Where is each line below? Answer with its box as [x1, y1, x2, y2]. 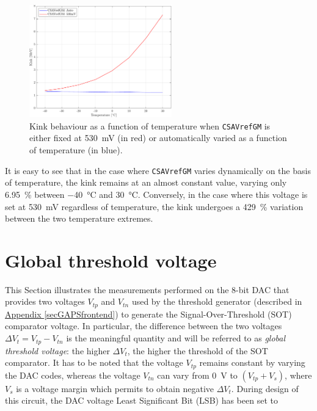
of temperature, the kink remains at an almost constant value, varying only [5, 176, 287, 189]
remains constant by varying [199, 356, 305, 369]
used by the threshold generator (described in [131, 295, 302, 308]
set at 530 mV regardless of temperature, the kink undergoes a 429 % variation [5, 200, 304, 213]
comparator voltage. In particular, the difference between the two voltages [5, 319, 282, 332]
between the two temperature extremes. [5, 212, 153, 225]
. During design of [231, 382, 299, 395]
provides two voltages [5, 295, 85, 308]
